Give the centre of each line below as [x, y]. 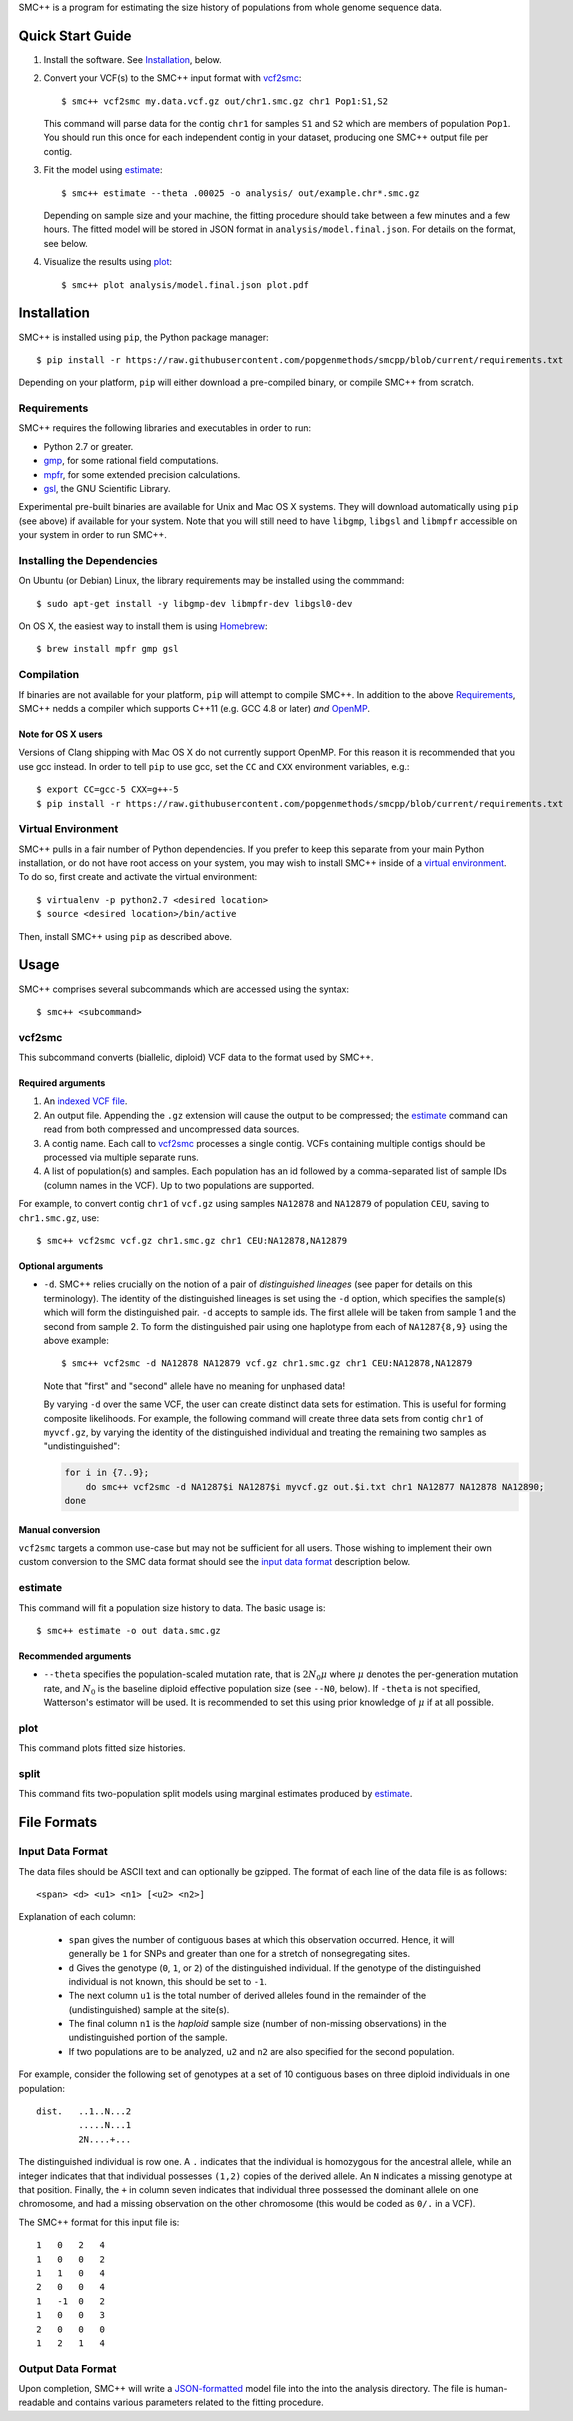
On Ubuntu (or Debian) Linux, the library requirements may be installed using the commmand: [211, 581]
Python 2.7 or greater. [88, 446]
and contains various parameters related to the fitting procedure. [190, 2402]
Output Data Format [67, 2368]
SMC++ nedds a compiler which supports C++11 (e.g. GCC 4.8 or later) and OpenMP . [194, 708]
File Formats [58, 1822]
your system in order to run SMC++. [92, 535]
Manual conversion [59, 1529]
